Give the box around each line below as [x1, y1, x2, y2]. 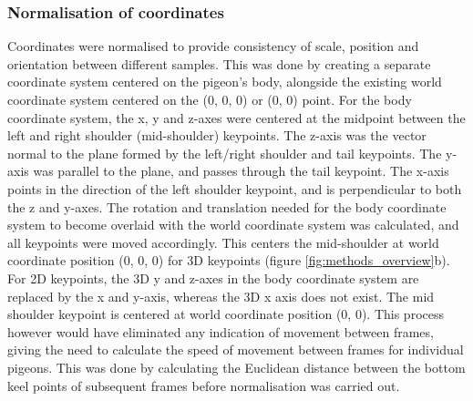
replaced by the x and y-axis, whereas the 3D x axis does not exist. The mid [7, 286, 435, 305]
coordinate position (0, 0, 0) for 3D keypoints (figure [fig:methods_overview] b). [7, 251, 450, 270]
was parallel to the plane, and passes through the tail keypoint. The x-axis [33, 161, 449, 180]
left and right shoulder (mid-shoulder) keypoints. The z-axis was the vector [7, 126, 427, 145]
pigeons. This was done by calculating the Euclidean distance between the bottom [7, 357, 466, 376]
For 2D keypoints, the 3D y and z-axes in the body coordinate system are [7, 268, 419, 287]
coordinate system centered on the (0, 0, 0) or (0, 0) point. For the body [7, 90, 412, 108]
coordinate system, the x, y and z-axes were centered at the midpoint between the [7, 108, 466, 127]
